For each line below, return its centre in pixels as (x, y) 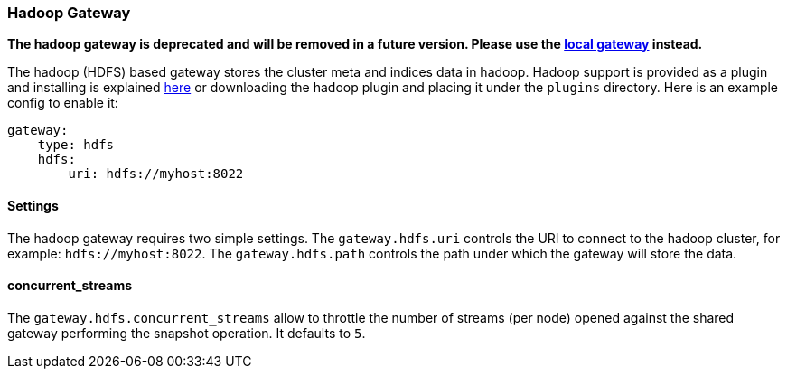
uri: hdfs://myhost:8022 (156, 174)
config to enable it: (63, 103)
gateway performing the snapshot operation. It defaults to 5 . (187, 333)
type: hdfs (76, 145)
